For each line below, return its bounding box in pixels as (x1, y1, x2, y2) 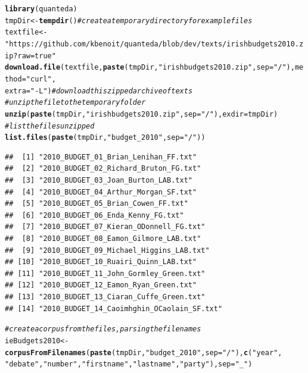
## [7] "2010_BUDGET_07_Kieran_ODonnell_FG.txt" (5, 222, 206, 231)
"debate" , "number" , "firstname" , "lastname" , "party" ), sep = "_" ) (5, 360, 253, 369)
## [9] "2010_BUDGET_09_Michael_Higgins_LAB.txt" (5, 246, 210, 255)
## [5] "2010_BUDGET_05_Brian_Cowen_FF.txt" (5, 199, 188, 208)
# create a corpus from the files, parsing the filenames (5, 325, 201, 334)
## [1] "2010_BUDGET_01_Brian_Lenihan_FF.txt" (5, 152, 197, 161)
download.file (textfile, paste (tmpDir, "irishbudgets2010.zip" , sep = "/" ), (5, 63, 295, 72)
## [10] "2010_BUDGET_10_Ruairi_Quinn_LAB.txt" (5, 258, 197, 267)
